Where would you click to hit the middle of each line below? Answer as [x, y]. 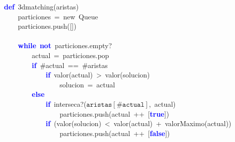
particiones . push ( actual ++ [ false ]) [115, 133]
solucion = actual [87, 84]
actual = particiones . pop [70, 55]
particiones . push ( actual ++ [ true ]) [114, 113]
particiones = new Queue [58, 16]
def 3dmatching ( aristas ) [41, 6]
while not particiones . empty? [65, 45]
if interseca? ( [66, 104]
